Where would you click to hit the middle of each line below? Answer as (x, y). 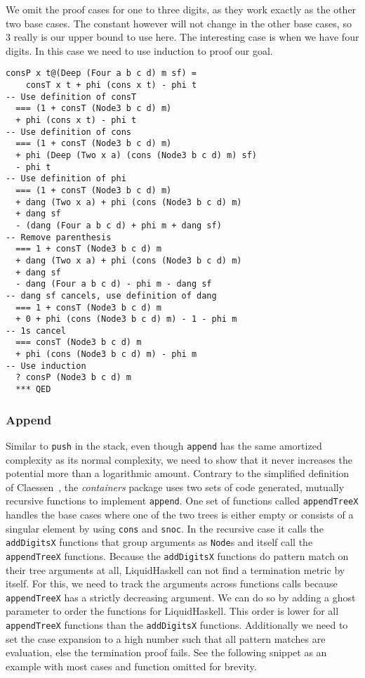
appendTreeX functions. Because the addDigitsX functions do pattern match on (177, 555)
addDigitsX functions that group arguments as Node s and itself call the (159, 542)
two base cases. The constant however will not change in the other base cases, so (179, 23)
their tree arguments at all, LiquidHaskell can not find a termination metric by (175, 569)
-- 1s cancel (36, 331)
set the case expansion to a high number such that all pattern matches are (166, 638)
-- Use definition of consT (71, 97)
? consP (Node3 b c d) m (73, 378)
